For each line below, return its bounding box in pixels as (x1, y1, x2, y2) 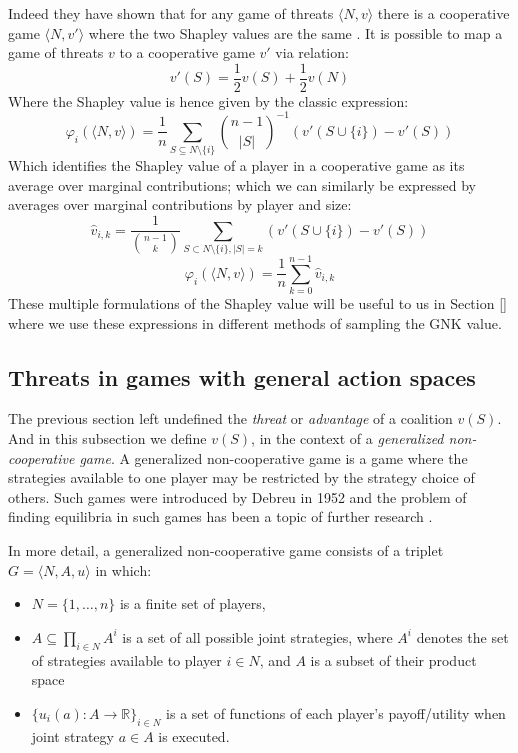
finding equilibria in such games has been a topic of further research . (8, 506, 433, 527)
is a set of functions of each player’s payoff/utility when (166, 702, 506, 723)
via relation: (275, 42, 349, 63)
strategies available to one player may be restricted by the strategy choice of (8, 467, 475, 488)
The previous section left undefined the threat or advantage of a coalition (8, 408, 453, 429)
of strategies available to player (31, 649, 222, 670)
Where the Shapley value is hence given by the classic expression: (8, 90, 409, 111)
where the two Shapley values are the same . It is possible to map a (88, 22, 503, 43)
